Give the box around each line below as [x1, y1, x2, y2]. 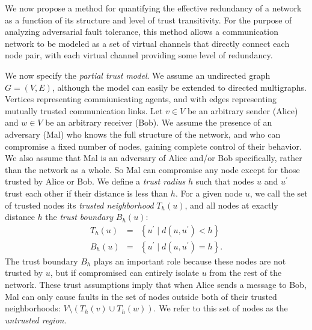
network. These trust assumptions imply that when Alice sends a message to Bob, [5, 278, 307, 290]
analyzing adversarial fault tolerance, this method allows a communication [5, 25, 278, 38]
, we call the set [249, 186, 308, 199]
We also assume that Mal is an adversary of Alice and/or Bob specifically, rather [5, 151, 302, 164]
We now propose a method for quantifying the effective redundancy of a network [5, 2, 302, 14]
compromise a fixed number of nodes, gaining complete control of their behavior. [5, 139, 302, 152]
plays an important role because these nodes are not [93, 254, 286, 267]
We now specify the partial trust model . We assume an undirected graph [5, 69, 271, 81]
